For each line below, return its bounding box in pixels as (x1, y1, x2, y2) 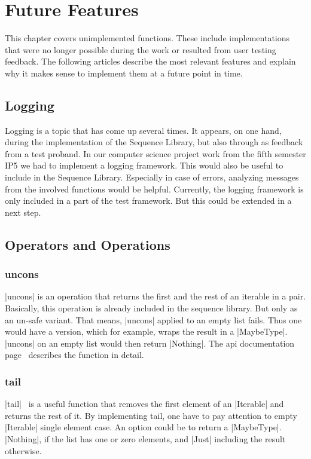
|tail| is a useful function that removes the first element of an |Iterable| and (5, 397, 284, 410)
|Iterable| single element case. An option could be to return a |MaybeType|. (5, 421, 282, 433)
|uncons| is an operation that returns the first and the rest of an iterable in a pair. (5, 290, 306, 302)
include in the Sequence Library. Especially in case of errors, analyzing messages (5, 171, 299, 183)
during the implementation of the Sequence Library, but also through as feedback (5, 136, 303, 148)
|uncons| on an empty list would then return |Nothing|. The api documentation (5, 336, 295, 349)
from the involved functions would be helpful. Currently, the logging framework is (5, 182, 304, 195)
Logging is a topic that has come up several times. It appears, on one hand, (5, 124, 282, 136)
